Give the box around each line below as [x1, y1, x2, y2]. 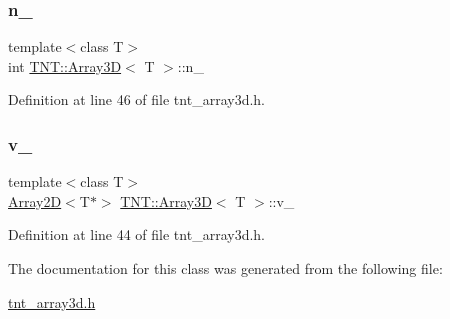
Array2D [8, 190, 62, 211]
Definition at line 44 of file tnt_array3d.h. [8, 224, 265, 245]
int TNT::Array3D [8, 55, 122, 76]
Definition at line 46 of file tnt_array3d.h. [8, 89, 265, 110]
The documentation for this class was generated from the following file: [8, 258, 443, 278]
